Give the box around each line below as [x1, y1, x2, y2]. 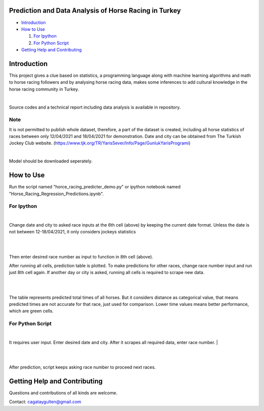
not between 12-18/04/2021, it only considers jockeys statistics [9, 229, 136, 235]
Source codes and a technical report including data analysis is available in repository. [9, 104, 181, 110]
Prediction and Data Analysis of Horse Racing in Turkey [9, 6, 181, 15]
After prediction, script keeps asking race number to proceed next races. [9, 365, 156, 370]
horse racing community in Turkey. [9, 86, 79, 92]
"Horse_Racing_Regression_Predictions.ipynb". [9, 191, 104, 197]
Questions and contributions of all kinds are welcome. [9, 389, 117, 396]
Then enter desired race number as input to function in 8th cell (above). [9, 253, 154, 259]
